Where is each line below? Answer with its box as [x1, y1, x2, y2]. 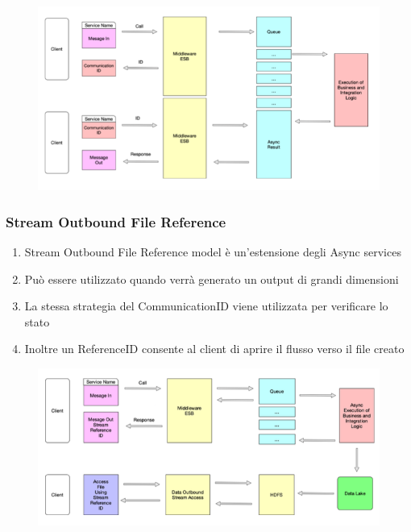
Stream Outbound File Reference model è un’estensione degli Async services [24, 243, 401, 260]
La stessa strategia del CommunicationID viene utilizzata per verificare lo [24, 297, 388, 314]
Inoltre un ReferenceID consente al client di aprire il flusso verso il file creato [24, 340, 405, 357]
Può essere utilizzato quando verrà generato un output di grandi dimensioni [24, 270, 399, 287]
